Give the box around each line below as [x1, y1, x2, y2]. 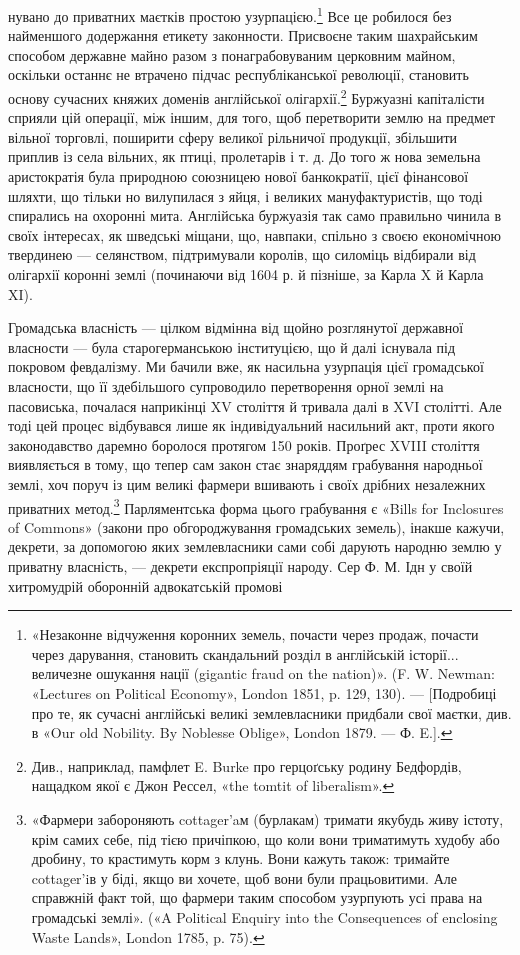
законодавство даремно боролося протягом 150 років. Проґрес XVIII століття [8, 434, 480, 455]
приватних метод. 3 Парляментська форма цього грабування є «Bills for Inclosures [8, 494, 504, 518]
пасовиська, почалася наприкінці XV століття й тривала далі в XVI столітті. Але [8, 395, 502, 416]
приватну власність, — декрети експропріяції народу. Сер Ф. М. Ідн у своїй [8, 556, 473, 576]
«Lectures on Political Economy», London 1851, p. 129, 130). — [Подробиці [31, 682, 497, 703]
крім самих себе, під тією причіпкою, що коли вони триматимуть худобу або [31, 828, 500, 849]
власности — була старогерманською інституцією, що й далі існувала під [8, 336, 456, 357]
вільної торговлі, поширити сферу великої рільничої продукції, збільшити [8, 126, 458, 147]
